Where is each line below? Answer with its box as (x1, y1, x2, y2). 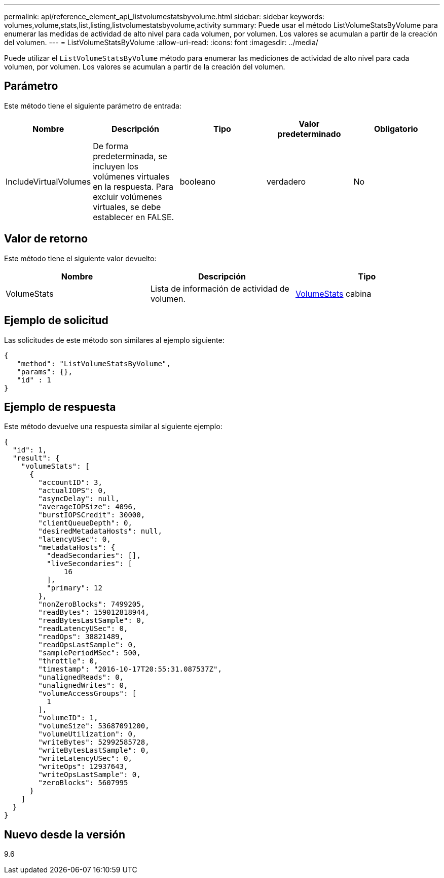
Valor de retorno (4, 232, 88, 245)
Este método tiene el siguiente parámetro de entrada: (4, 101, 181, 110)
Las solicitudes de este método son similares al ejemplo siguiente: (4, 335, 225, 344)
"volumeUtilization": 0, (38, 730, 137, 739)
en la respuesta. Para (93, 181, 174, 192)
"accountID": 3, (38, 478, 102, 487)
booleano (179, 176, 216, 187)
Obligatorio (374, 123, 418, 134)
